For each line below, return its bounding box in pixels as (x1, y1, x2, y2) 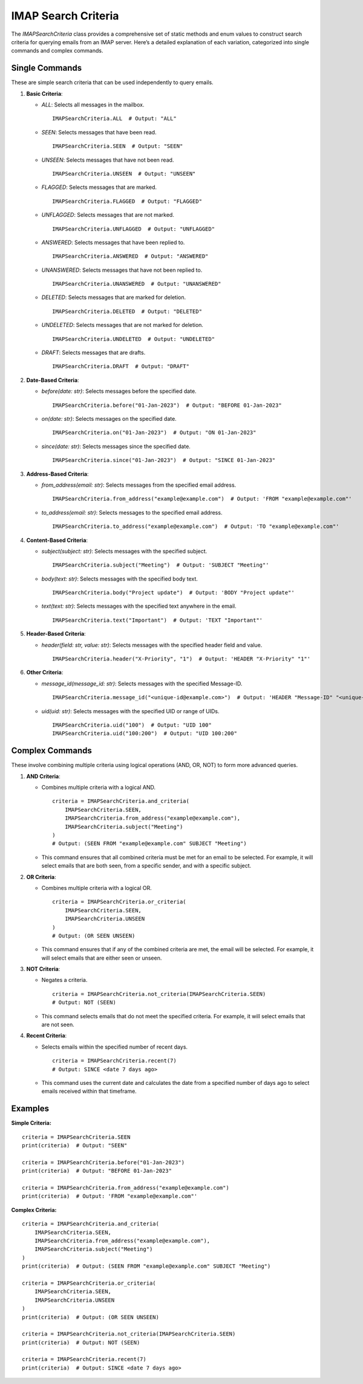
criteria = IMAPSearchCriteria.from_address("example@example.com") (22, 1184, 229, 1191)
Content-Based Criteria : (26, 536, 88, 544)
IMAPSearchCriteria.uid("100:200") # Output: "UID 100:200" (52, 730, 237, 737)
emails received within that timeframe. (41, 1087, 137, 1095)
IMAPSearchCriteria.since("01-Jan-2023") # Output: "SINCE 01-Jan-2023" (52, 457, 276, 464)
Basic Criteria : (26, 90, 63, 97)
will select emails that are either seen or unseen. (41, 954, 162, 961)
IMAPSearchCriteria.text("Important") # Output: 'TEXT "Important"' (52, 616, 263, 624)
